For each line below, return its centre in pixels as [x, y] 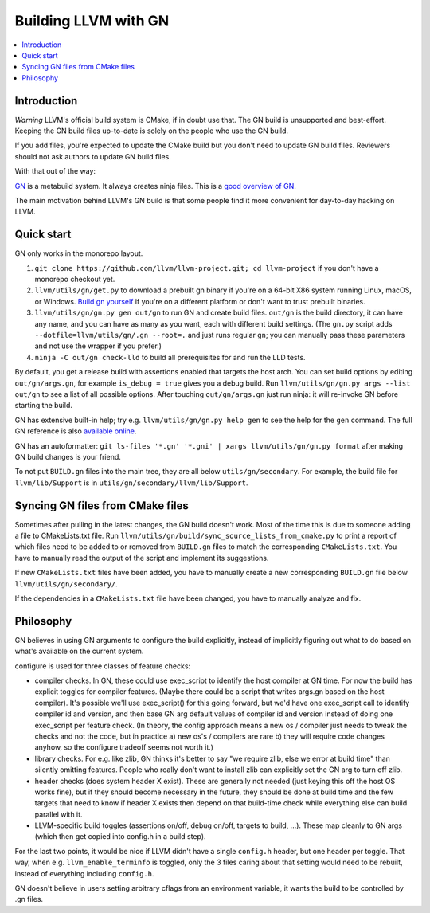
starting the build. [44, 406]
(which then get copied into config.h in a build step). [120, 837]
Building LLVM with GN [92, 21]
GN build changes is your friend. [68, 457]
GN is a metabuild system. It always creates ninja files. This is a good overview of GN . [155, 186]
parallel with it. [59, 814]
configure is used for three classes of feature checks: [103, 666]
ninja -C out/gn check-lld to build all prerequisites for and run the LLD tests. [170, 357]
